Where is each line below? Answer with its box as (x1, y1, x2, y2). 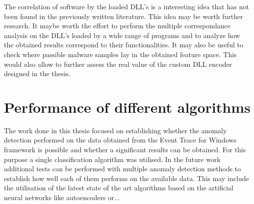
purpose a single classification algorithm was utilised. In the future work (4, 154, 221, 164)
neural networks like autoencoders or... (4, 192, 120, 203)
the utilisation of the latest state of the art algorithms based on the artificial (4, 183, 233, 193)
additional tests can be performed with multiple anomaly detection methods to (4, 163, 241, 174)
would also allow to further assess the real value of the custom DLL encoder (4, 59, 232, 69)
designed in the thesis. (4, 68, 71, 79)
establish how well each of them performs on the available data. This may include (4, 173, 249, 183)
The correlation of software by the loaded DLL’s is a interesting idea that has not (4, 1, 249, 11)
